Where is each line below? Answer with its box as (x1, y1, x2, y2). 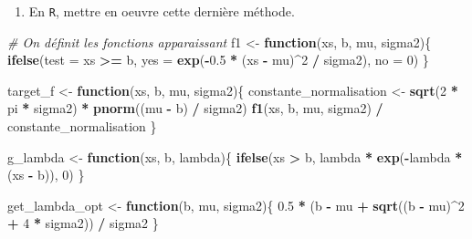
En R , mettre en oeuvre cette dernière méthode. (28, 2, 295, 20)
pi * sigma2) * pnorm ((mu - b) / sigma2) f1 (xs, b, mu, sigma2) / (7, 99, 383, 118)
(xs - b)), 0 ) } (7, 165, 85, 184)
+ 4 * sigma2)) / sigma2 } (7, 213, 159, 233)
